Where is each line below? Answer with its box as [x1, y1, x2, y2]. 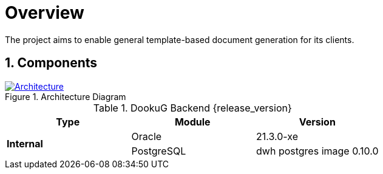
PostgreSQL [131, 144, 186, 157]
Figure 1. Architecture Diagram [5, 91, 126, 102]
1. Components [5, 55, 98, 71]
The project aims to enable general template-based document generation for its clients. [5, 34, 354, 45]
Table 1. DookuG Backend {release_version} [93, 101, 292, 114]
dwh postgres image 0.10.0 [256, 144, 379, 157]
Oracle [131, 130, 162, 142]
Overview [5, 2, 84, 23]
